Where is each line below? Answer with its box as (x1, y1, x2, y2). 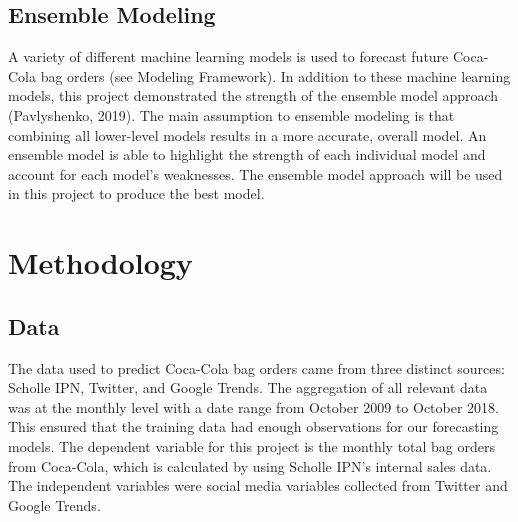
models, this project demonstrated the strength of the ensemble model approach (8, 85, 499, 106)
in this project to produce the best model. (8, 183, 265, 204)
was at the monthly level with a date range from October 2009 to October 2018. (8, 396, 499, 417)
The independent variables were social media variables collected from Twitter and (8, 475, 508, 496)
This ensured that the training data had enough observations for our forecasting (8, 416, 499, 437)
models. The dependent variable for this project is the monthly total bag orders (8, 435, 496, 456)
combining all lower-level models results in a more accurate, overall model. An (8, 124, 487, 145)
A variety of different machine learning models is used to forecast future (8, 46, 449, 67)
